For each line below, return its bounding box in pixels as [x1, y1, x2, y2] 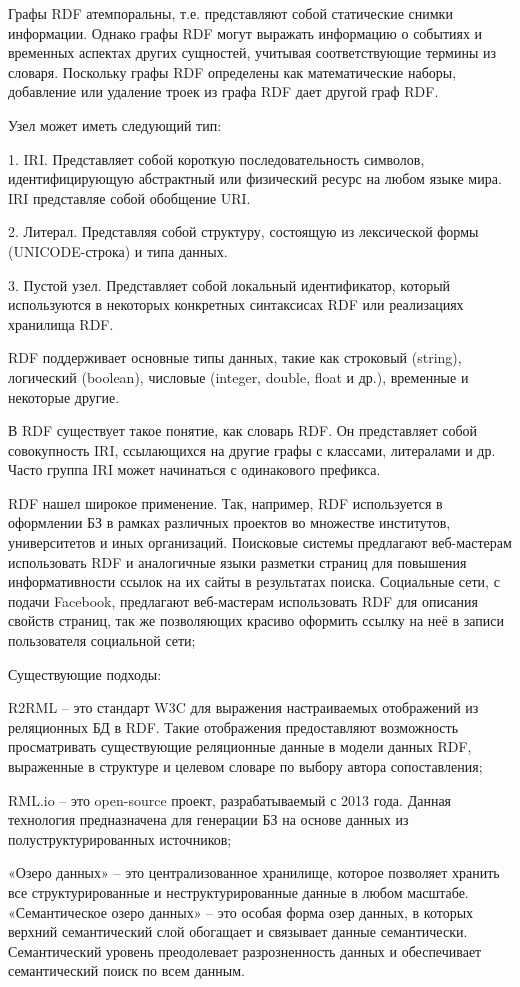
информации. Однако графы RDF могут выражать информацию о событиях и [8, 22, 483, 43]
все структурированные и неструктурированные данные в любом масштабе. [8, 881, 469, 902]
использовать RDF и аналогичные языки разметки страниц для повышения [8, 551, 467, 572]
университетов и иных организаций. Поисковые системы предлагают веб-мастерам [8, 532, 512, 553]
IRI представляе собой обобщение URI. [8, 187, 251, 208]
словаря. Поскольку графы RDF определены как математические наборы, [8, 61, 457, 82]
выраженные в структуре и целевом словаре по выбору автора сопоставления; [8, 756, 483, 776]
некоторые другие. [8, 386, 120, 407]
